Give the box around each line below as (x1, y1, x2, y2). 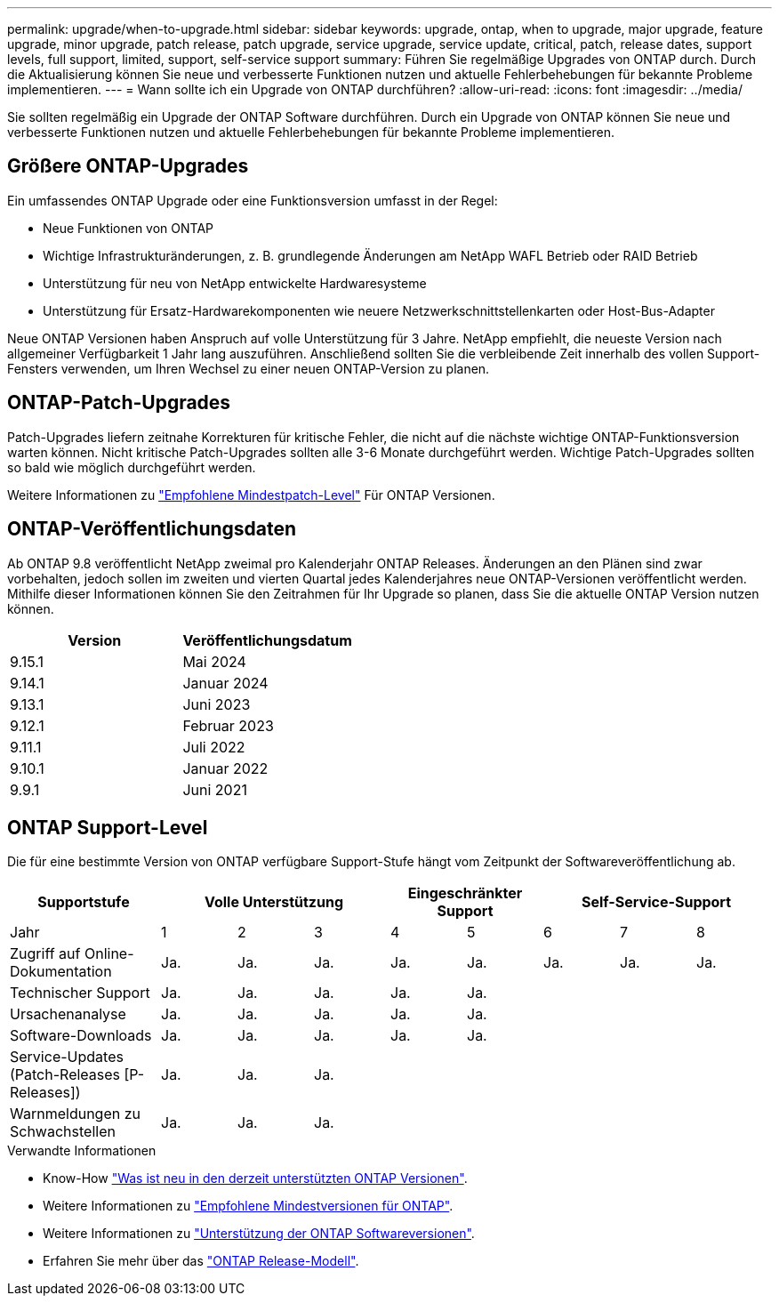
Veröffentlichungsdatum (182, 631, 352, 649)
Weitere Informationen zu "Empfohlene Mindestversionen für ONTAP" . (43, 1198, 454, 1214)
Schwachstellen (10, 1122, 116, 1141)
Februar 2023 (182, 716, 274, 735)
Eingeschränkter (407, 884, 523, 903)
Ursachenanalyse (10, 1005, 126, 1024)
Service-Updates (10, 1048, 124, 1066)
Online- (84, 945, 134, 963)
